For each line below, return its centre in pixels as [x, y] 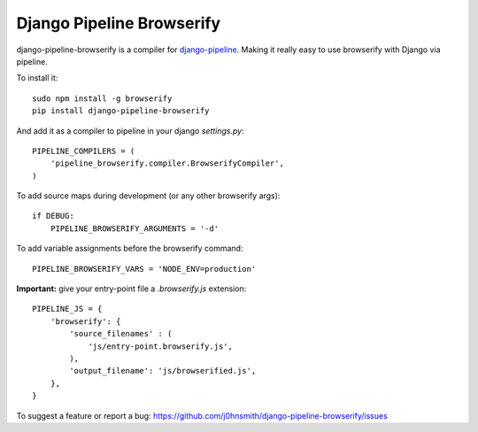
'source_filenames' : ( [121, 334]
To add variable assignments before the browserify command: [130, 249]
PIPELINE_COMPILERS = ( [84, 151]
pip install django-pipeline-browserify [121, 111]
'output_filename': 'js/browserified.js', [163, 371]
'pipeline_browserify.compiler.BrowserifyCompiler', [167, 163]
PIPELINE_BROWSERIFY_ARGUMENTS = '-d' [135, 228]
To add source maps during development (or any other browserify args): [148, 196]
